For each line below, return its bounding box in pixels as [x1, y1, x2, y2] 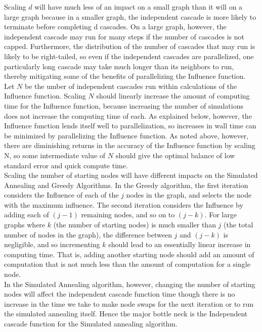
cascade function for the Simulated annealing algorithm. [4, 318, 178, 328]
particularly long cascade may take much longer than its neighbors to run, [4, 61, 234, 71]
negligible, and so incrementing [4, 239, 100, 250]
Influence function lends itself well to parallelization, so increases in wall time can [4, 120, 256, 131]
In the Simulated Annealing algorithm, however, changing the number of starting [4, 278, 255, 289]
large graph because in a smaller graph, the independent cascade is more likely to [4, 11, 256, 22]
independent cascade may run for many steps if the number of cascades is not [4, 31, 244, 41]
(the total [224, 219, 253, 230]
